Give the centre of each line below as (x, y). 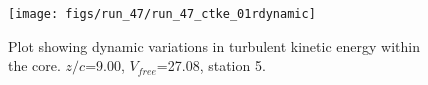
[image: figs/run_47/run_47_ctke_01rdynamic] (162, 14)
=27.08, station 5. (211, 65)
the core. (34, 65)
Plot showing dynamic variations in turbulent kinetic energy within (214, 45)
